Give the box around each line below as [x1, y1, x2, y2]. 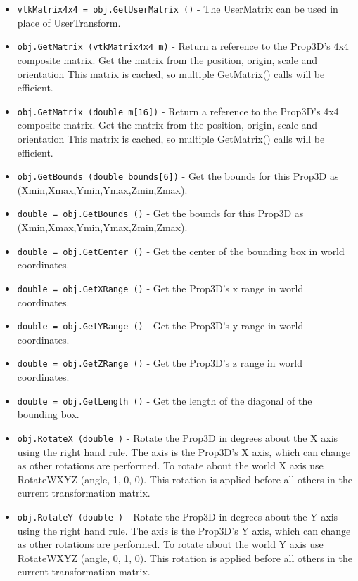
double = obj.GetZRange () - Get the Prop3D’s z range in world [17, 355, 303, 370]
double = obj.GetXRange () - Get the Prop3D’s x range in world [17, 280, 304, 295]
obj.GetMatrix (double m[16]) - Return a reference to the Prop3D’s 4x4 [17, 103, 339, 118]
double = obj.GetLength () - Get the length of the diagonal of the [17, 393, 312, 407]
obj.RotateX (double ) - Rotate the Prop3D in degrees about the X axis [17, 430, 338, 445]
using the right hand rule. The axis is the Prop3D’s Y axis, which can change [17, 523, 351, 537]
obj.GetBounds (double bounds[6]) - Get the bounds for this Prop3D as [17, 169, 339, 183]
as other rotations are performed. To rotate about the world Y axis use [17, 537, 324, 551]
